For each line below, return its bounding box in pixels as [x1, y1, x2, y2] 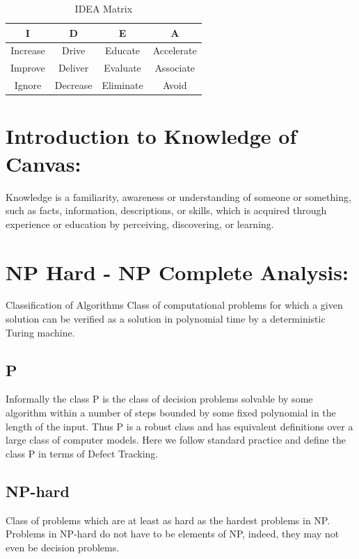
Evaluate [104, 60, 141, 75]
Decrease [54, 78, 93, 92]
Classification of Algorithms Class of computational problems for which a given [6, 298, 343, 312]
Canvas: [6, 149, 81, 177]
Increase [10, 43, 45, 58]
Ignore [14, 78, 42, 92]
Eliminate [102, 78, 143, 92]
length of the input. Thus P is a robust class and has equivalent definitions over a [6, 419, 353, 433]
